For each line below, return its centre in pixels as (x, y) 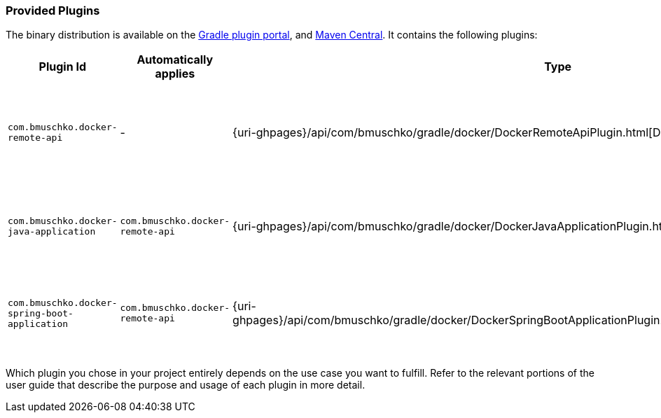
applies (175, 74)
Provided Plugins (53, 11)
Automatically (175, 60)
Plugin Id (62, 67)
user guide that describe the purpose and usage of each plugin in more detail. (186, 385)
